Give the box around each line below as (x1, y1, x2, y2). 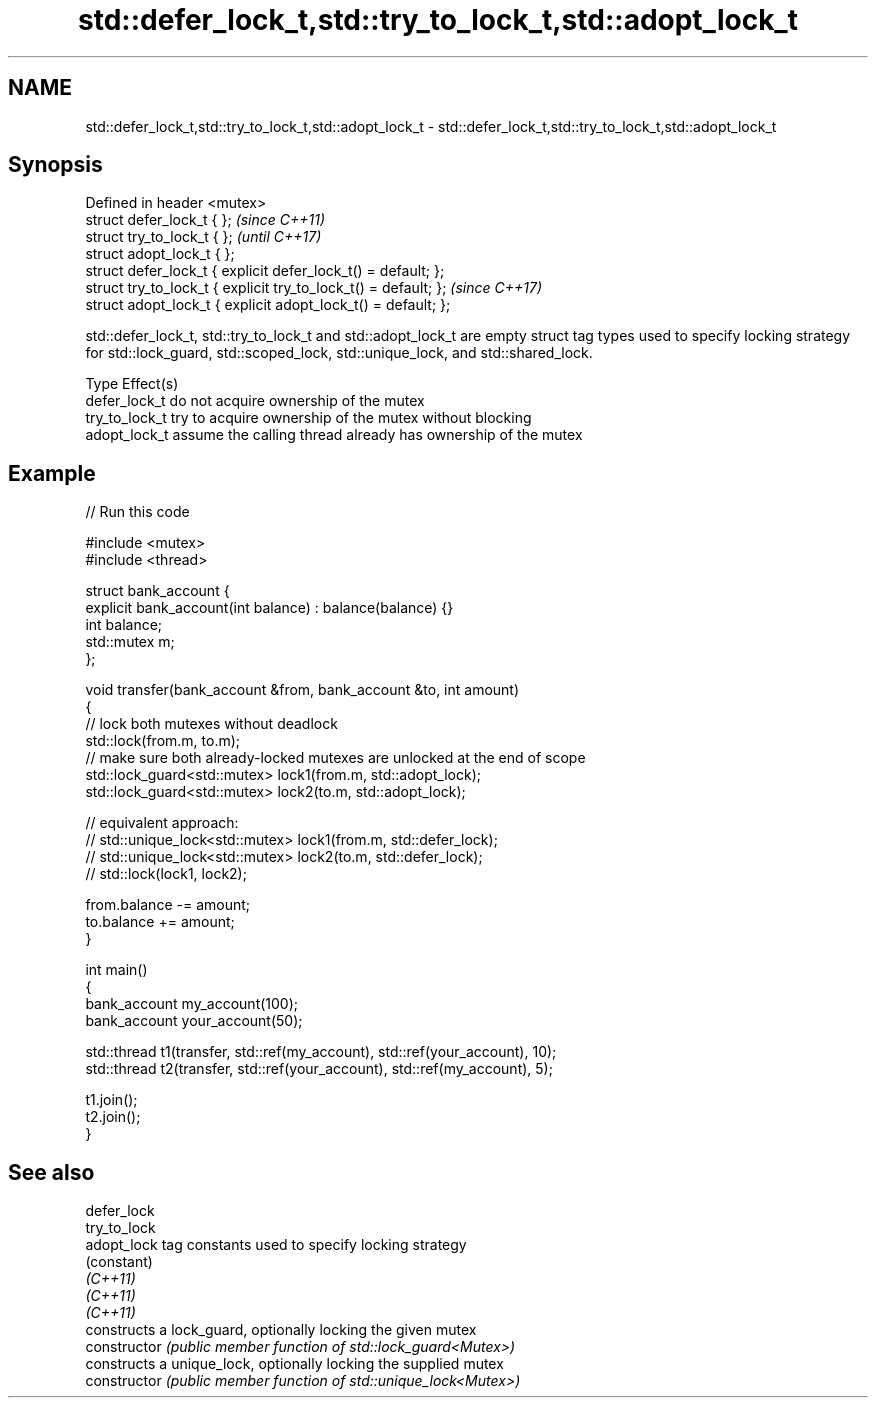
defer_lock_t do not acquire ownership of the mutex (85, 392, 425, 410)
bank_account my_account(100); (85, 995, 299, 1013)
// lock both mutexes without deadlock (85, 715, 338, 733)
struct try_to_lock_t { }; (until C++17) (85, 228, 322, 246)
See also (8, 1159, 95, 1185)
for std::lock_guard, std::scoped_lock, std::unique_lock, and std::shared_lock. (85, 344, 593, 362)
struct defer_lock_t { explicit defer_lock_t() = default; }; (85, 262, 445, 280)
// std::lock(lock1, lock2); (85, 865, 247, 883)
